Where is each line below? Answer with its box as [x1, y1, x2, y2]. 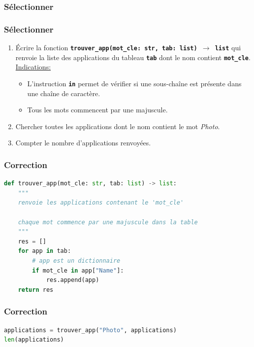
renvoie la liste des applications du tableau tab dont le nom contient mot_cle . [15, 52, 251, 62]
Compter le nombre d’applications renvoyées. [15, 138, 151, 148]
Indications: [15, 62, 51, 72]
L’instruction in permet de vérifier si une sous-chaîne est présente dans [27, 78, 242, 88]
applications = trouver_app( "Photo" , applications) [4, 326, 177, 334]
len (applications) [4, 336, 64, 344]
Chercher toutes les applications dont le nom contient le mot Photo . [15, 121, 220, 131]
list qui [215, 42, 241, 53]
